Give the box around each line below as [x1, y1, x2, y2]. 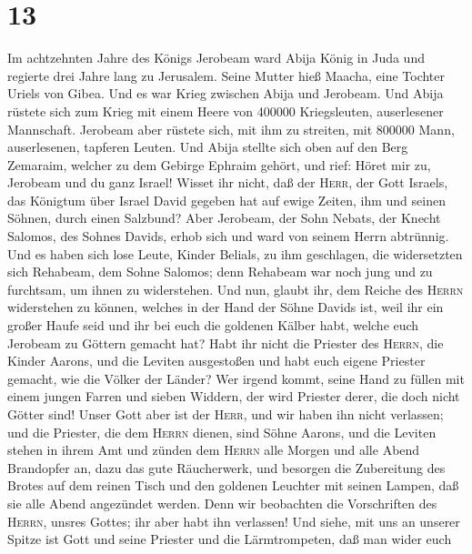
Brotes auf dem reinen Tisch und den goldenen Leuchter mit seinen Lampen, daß [7, 476, 459, 495]
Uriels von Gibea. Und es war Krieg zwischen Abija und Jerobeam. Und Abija [7, 84, 444, 103]
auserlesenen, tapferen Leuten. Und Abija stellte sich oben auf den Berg [7, 137, 408, 156]
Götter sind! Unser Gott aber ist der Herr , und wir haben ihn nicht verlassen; [7, 405, 444, 423]
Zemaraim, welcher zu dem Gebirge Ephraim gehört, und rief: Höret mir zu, [7, 155, 431, 174]
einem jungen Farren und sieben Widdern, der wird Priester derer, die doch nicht [7, 387, 460, 406]
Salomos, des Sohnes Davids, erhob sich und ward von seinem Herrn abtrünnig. [7, 227, 449, 246]
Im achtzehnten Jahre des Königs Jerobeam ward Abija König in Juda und [7, 48, 425, 67]
